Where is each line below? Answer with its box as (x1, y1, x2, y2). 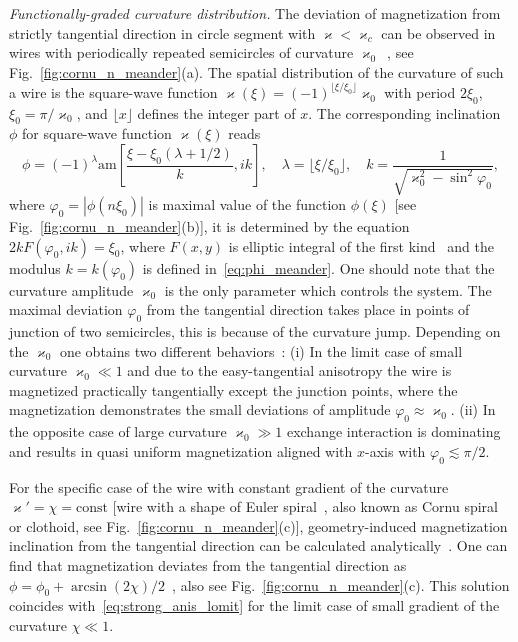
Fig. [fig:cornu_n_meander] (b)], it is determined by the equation (9, 216, 410, 237)
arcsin (71, 579, 107, 594)
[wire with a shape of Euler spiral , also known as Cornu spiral (112, 496, 498, 517)
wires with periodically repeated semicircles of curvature (9, 42, 354, 63)
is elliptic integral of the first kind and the (228, 235, 494, 256)
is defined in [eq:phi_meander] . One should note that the (142, 257, 495, 278)
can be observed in (381, 22, 496, 43)
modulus (9, 257, 61, 278)
